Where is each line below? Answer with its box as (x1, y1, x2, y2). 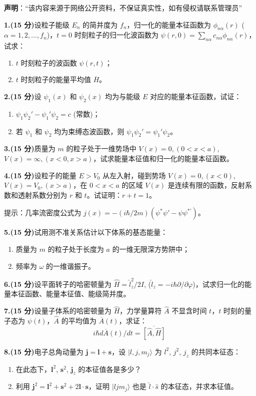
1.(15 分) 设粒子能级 (4, 19, 70, 30)
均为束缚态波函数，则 (54, 126, 125, 136)
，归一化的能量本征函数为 (127, 19, 211, 30)
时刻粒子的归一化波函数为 (74, 30, 159, 40)
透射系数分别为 (18, 189, 67, 200)
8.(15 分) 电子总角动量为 (4, 346, 84, 356)
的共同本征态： (191, 346, 240, 356)
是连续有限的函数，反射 (168, 180, 245, 190)
